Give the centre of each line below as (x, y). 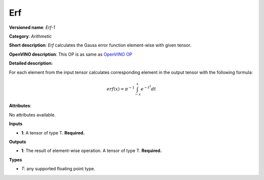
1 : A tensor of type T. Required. (53, 133)
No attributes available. (32, 114)
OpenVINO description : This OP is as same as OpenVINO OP (71, 54)
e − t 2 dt (148, 88)
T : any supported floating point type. (58, 169)
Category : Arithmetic (31, 36)
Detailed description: (31, 63)
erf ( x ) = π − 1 (121, 88)
